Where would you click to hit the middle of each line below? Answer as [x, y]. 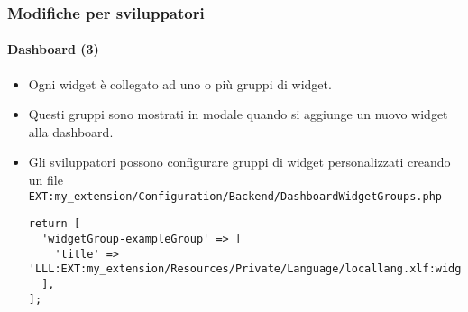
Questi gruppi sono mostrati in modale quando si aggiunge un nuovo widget [238, 114]
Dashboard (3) [53, 49]
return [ [55, 224]
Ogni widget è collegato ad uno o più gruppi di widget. [180, 83]
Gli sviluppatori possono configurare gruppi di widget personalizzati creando [239, 162]
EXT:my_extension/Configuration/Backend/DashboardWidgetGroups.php [235, 196]
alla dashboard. [71, 131]
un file [46, 180]
